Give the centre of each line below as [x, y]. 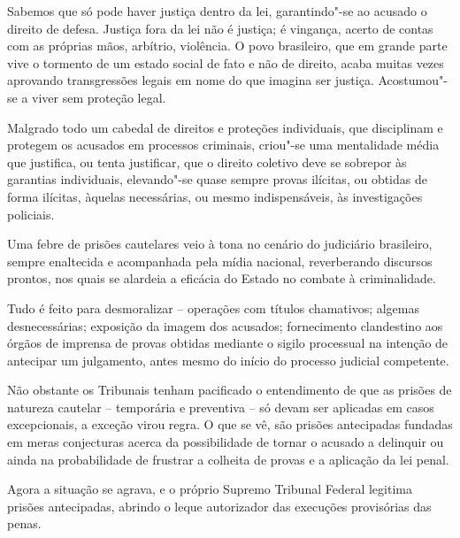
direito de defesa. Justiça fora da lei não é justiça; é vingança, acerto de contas [220, 28]
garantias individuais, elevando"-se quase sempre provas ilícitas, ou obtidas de [217, 179]
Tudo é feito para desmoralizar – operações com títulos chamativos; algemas [213, 307]
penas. [24, 523]
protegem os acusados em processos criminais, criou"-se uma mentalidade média [223, 145]
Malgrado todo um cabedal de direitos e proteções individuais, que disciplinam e [225, 127]
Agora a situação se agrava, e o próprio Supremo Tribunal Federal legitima [210, 489]
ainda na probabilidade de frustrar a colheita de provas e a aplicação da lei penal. [228, 459]
